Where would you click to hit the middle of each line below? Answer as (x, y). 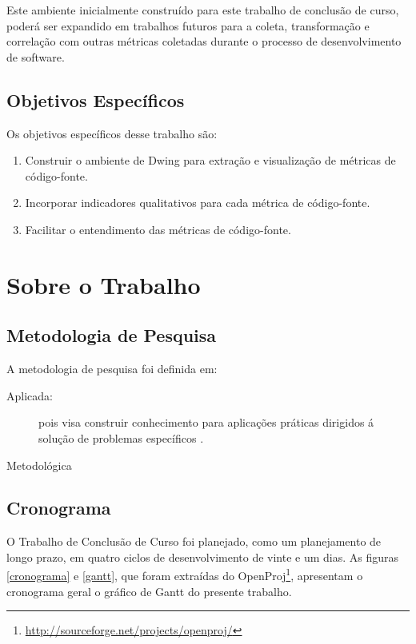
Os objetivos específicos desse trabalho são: (112, 133)
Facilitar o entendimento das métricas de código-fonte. (158, 229)
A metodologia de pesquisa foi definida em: (112, 369)
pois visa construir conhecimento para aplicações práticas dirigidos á (206, 422)
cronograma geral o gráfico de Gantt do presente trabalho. (149, 591)
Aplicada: (30, 395)
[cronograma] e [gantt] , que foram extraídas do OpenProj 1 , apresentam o (185, 574)
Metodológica (39, 465)
